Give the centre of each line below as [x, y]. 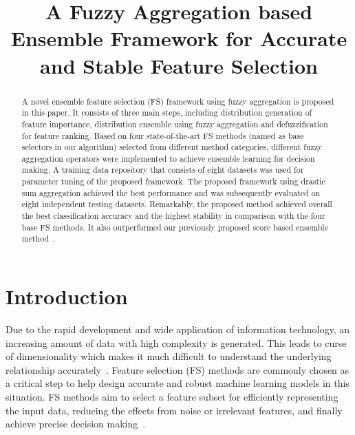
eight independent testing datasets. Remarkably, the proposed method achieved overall [177, 204]
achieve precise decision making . [76, 424]
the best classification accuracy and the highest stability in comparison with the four [173, 216]
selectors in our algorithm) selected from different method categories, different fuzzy [172, 147]
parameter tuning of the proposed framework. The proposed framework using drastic [173, 181]
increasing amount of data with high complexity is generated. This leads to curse [176, 342]
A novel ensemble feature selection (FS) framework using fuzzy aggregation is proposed [178, 101]
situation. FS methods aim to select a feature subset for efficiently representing [172, 396]
